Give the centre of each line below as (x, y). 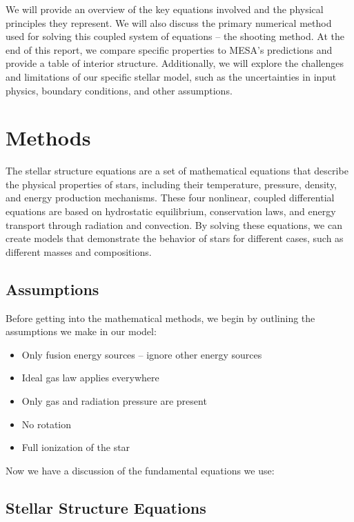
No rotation (47, 424)
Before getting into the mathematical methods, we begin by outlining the (160, 318)
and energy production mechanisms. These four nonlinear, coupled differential (170, 198)
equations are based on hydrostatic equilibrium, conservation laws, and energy (171, 211)
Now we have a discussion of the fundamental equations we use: (140, 470)
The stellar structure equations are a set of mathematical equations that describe (177, 171)
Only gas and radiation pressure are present (114, 401)
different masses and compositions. (79, 251)
